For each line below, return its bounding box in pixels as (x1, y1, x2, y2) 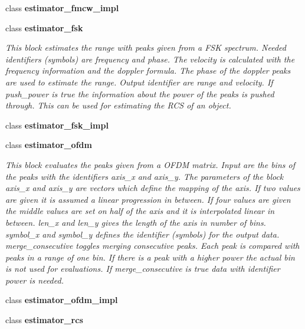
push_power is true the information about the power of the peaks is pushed (5, 87, 274, 100)
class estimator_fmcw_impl (5, 2, 119, 14)
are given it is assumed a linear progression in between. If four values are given (5, 193, 291, 205)
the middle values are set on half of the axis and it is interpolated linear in (5, 205, 275, 217)
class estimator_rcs (5, 314, 83, 326)
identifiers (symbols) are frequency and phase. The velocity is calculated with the (5, 52, 295, 65)
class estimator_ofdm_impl (5, 294, 118, 306)
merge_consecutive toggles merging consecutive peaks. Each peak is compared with (5, 239, 300, 252)
